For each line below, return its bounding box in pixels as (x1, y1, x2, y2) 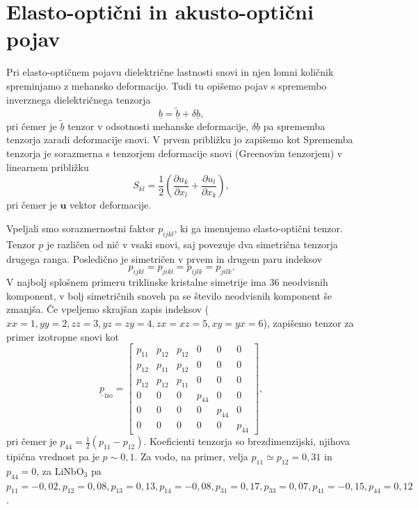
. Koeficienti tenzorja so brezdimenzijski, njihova (143, 434, 350, 449)
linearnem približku (6, 159, 89, 174)
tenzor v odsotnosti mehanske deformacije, (67, 118, 249, 133)
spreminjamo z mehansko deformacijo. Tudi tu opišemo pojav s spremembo (6, 78, 327, 92)
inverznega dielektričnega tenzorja (6, 92, 151, 106)
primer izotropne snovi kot (6, 329, 119, 344)
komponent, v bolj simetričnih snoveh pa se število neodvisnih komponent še (6, 288, 332, 302)
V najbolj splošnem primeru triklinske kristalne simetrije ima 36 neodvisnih (6, 275, 328, 289)
